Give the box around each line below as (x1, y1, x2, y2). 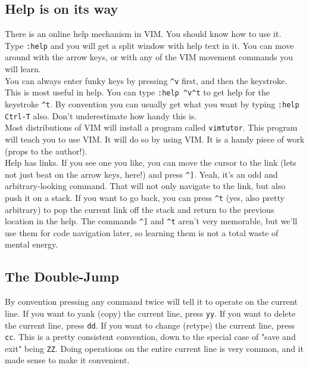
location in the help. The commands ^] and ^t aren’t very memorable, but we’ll (5, 215, 298, 227)
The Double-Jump (5, 267, 120, 286)
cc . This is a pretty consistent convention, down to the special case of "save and (5, 330, 296, 343)
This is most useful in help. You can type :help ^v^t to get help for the (5, 86, 270, 98)
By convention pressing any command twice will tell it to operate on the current (5, 295, 298, 308)
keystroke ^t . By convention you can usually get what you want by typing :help (5, 97, 299, 110)
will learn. (5, 63, 41, 75)
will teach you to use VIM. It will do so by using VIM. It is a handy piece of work (5, 132, 305, 145)
